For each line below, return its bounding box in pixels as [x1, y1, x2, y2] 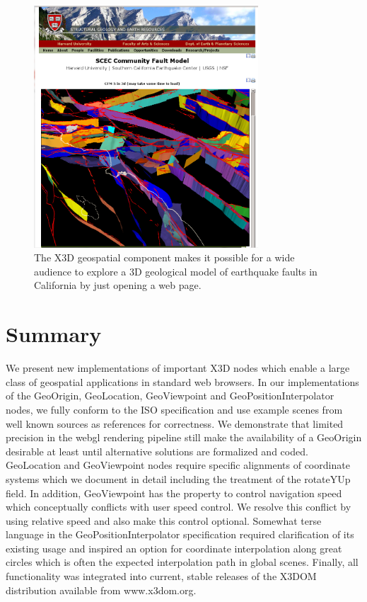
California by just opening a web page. [34, 278, 202, 293]
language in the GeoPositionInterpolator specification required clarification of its [6, 527, 354, 542]
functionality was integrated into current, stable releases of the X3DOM [6, 569, 317, 584]
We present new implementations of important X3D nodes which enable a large [6, 360, 350, 375]
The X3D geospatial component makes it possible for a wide [34, 250, 295, 265]
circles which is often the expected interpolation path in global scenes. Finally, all [6, 555, 359, 569]
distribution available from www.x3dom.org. [6, 582, 197, 597]
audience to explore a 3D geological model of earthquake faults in [34, 263, 318, 278]
